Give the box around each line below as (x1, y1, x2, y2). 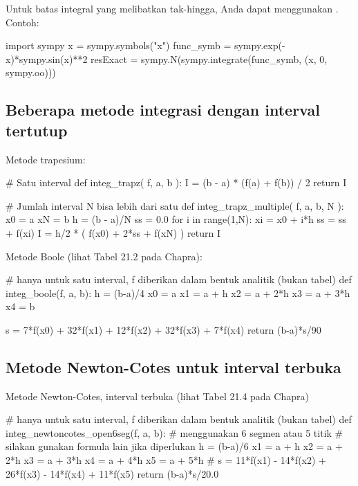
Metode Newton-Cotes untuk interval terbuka (6, 356, 341, 377)
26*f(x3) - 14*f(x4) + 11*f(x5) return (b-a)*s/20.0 (6, 466, 219, 480)
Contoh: (6, 15, 39, 29)
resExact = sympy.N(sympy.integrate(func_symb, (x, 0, (91, 51, 328, 66)
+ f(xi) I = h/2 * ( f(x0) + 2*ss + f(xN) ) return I (6, 225, 220, 240)
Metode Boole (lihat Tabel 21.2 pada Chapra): (6, 249, 202, 263)
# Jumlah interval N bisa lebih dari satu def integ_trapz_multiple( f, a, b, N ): (6, 198, 344, 213)
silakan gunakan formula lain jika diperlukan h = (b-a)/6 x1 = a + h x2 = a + (6, 439, 343, 453)
